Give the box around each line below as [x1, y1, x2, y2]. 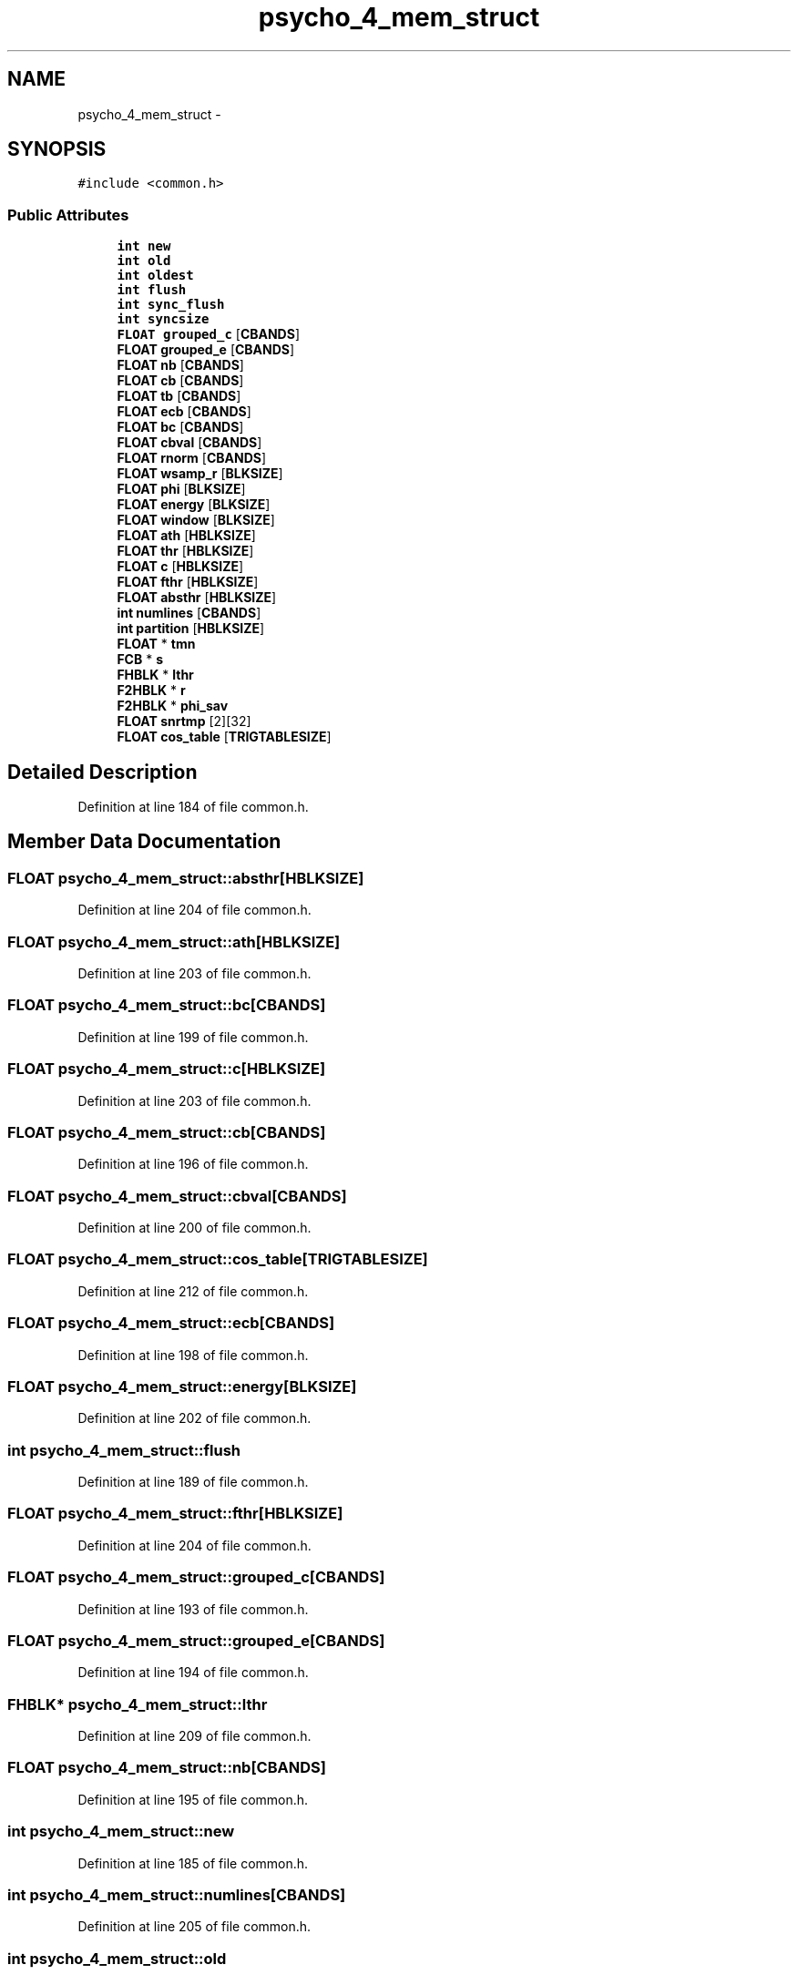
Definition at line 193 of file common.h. [77, 1601, 309, 1617]
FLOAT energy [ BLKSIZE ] [117, 496, 271, 513]
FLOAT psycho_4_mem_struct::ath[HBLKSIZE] [7, 932, 341, 951]
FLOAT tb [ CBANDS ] [117, 388, 241, 404]
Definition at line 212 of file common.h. [77, 1283, 309, 1299]
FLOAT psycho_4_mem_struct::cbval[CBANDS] [7, 1186, 347, 1205]
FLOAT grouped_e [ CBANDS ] [117, 342, 295, 358]
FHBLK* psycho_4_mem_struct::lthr [7, 1694, 268, 1714]
